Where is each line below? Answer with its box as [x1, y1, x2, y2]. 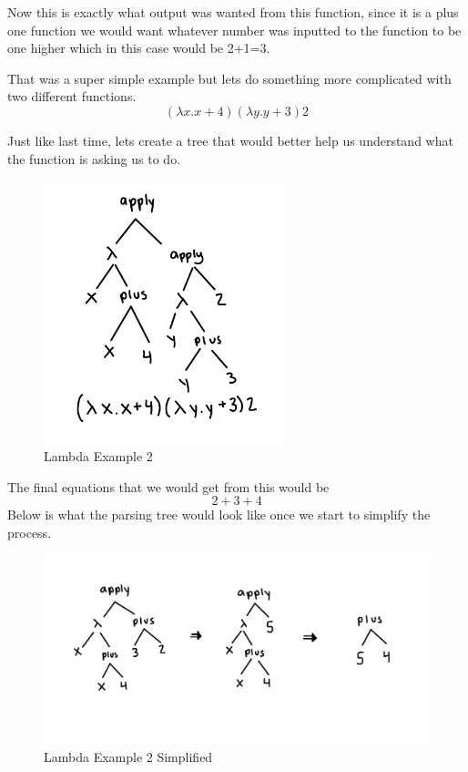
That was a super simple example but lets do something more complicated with [7, 68, 452, 87]
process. [7, 522, 52, 541]
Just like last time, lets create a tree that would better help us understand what [7, 130, 453, 149]
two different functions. [7, 87, 137, 106]
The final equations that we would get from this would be [7, 477, 330, 496]
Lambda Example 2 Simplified [44, 747, 213, 767]
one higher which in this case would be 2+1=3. [7, 38, 270, 57]
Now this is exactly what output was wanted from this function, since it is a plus [7, 3, 459, 21]
